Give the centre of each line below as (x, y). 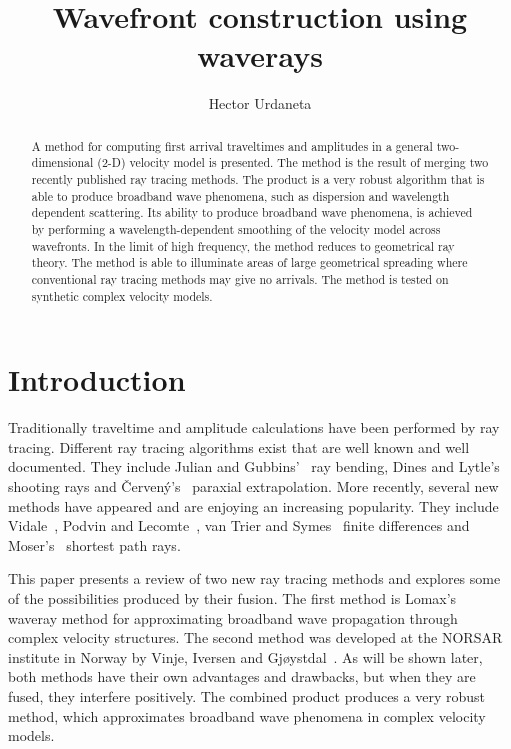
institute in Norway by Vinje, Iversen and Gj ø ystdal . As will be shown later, (245, 656)
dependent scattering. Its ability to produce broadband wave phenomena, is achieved (252, 212)
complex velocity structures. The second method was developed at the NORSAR (255, 637)
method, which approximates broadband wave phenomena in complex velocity (247, 715)
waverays (260, 55)
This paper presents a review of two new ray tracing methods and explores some (254, 578)
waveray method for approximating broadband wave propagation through (233, 617)
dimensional (62, 162)
